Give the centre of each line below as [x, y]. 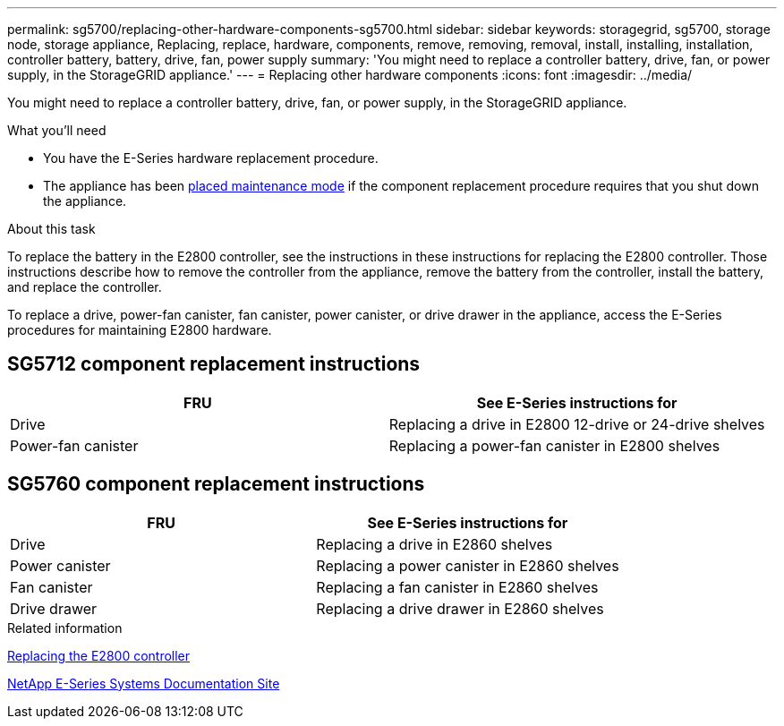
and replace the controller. [85, 287]
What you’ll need [57, 130]
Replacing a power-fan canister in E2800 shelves [554, 445]
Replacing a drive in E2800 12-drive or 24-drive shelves [577, 424]
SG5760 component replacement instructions [216, 484]
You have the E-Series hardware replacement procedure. [211, 158]
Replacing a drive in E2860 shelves [435, 544]
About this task [51, 229]
